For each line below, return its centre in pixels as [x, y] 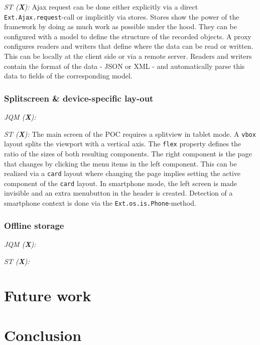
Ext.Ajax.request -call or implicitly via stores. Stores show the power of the [122, 16]
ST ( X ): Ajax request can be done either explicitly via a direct [101, 7]
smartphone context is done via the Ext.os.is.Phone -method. [100, 203]
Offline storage [34, 225]
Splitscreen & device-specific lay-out [79, 98]
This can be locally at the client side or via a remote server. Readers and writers [128, 56]
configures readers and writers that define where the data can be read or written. [129, 46]
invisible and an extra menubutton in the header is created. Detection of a [118, 193]
